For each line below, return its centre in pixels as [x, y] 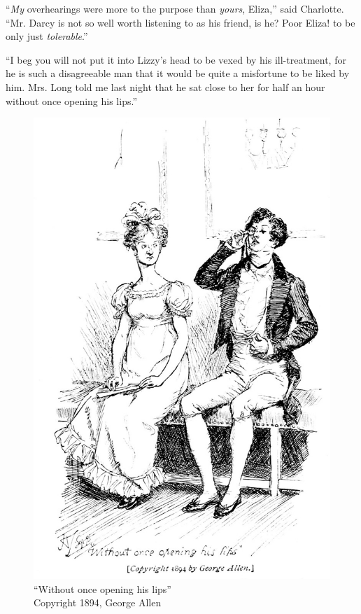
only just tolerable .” [47, 36]
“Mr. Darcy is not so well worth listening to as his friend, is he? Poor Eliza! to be [180, 22]
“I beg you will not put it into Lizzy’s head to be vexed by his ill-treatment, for [176, 59]
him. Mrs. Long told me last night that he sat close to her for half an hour [165, 86]
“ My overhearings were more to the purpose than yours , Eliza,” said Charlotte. [175, 8]
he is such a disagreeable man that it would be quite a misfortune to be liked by [178, 73]
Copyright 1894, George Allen [98, 602]
